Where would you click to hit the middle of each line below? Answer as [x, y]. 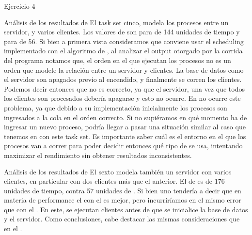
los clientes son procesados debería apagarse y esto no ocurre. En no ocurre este [122, 98]
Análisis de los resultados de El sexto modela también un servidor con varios [118, 171]
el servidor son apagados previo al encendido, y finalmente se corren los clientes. [123, 79]
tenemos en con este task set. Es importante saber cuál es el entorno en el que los [125, 136]
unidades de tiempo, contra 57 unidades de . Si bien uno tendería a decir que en [123, 190]
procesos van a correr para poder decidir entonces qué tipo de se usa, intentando [123, 146]
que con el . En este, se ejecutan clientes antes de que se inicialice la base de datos [126, 209]
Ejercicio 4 [20, 6]
